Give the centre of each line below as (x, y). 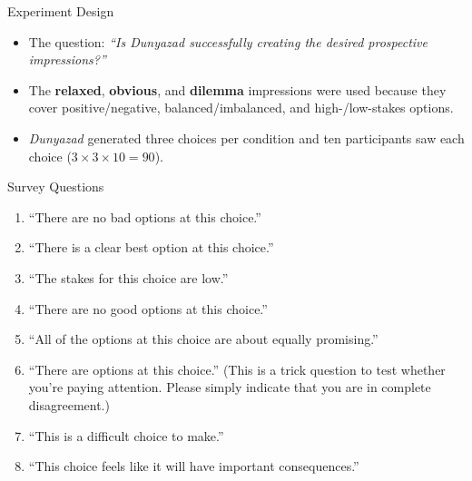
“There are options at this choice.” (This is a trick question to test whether (237, 369)
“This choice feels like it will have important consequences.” (194, 466)
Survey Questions (56, 187)
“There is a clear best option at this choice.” (151, 247)
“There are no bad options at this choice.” (145, 216)
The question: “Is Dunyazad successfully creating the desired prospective (228, 41)
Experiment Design (61, 11)
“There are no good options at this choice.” (148, 308)
